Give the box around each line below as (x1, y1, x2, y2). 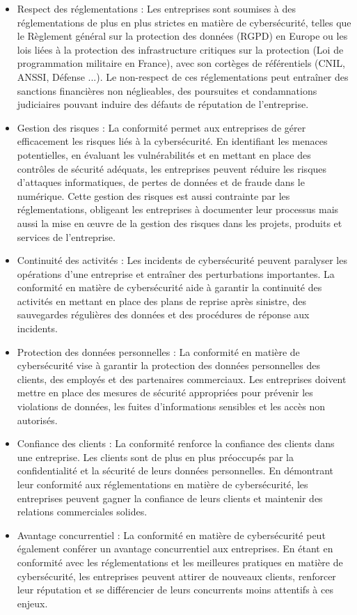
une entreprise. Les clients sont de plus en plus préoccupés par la (17, 449, 294, 464)
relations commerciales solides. (17, 504, 148, 519)
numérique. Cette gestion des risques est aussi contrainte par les (17, 188, 290, 203)
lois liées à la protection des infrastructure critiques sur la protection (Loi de (17, 42, 344, 56)
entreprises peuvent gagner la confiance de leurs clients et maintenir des (17, 490, 323, 505)
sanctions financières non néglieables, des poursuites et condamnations (17, 83, 317, 98)
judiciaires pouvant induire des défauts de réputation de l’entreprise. (17, 97, 309, 111)
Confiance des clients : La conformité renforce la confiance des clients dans (17, 436, 335, 451)
